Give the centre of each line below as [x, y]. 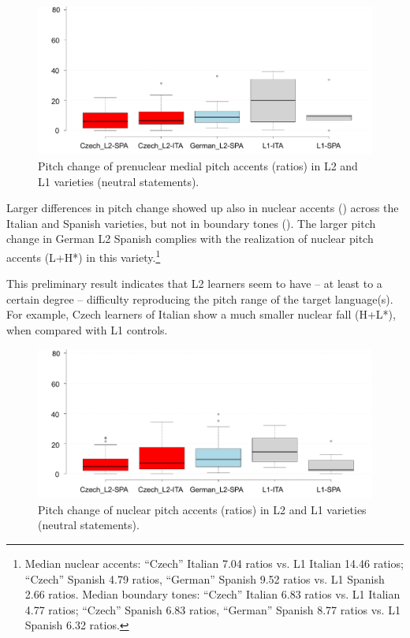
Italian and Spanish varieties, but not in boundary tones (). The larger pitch [191, 223]
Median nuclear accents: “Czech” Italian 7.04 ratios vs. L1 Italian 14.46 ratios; [214, 563]
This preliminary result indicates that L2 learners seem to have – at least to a [194, 284]
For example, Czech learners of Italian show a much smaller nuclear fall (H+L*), [201, 314]
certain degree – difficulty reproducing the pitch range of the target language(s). [200, 298]
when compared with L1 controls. [87, 329]
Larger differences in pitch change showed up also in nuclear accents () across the [203, 208]
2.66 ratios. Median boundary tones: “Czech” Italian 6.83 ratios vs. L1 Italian [212, 594]
